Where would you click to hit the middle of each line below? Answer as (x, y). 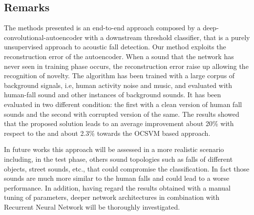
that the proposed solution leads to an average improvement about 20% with (119, 123)
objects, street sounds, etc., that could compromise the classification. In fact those (127, 168)
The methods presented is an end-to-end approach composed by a (102, 28)
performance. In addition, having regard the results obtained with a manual (117, 187)
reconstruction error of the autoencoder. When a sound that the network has (119, 56)
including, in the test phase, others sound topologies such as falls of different (118, 159)
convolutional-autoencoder (43, 37)
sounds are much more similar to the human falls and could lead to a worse (117, 178)
